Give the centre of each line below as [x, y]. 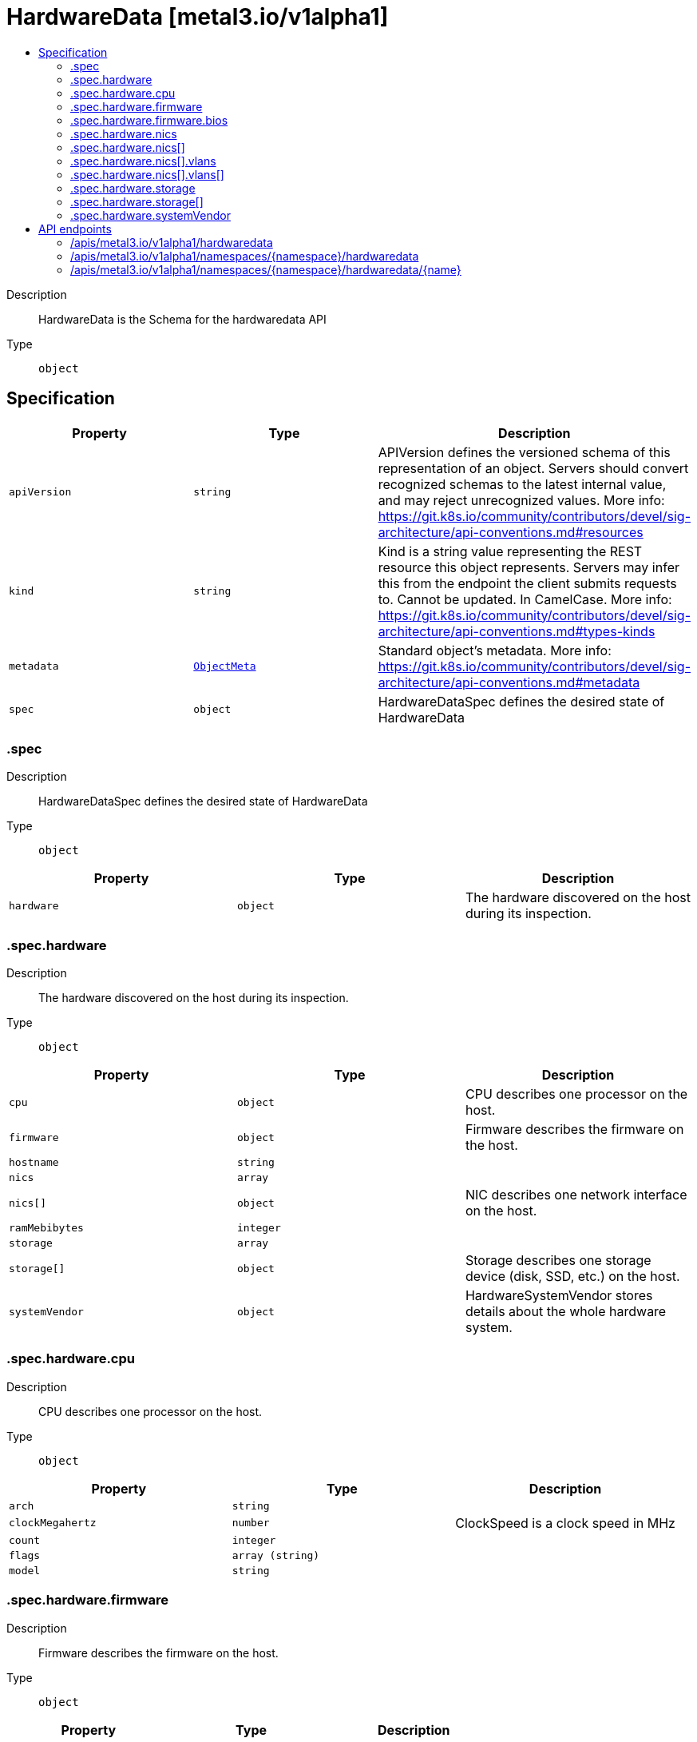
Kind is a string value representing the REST [510, 551]
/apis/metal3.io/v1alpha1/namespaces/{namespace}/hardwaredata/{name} [266, 269]
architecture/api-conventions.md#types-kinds [517, 631]
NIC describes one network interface [576, 1195]
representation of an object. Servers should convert [533, 468]
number [251, 1523]
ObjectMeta [225, 666]
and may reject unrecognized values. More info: [521, 500]
